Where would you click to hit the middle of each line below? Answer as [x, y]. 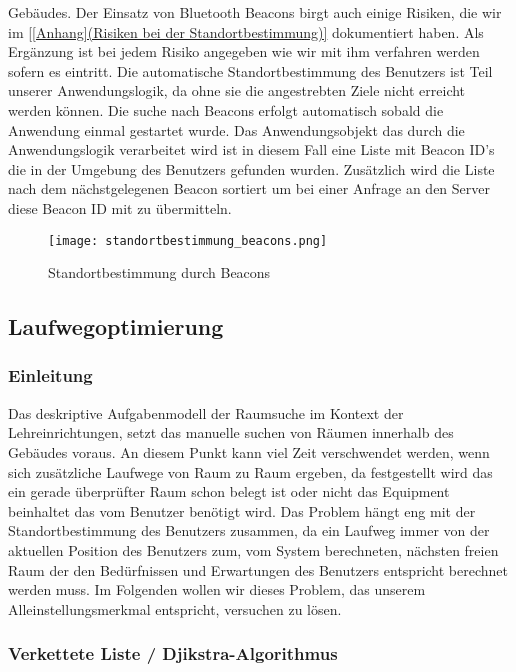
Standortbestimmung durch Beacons [159, 272]
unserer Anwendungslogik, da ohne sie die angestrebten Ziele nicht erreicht [237, 90]
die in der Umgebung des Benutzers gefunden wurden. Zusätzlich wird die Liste [251, 168]
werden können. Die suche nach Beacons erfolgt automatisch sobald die [226, 109]
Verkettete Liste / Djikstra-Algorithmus [173, 653]
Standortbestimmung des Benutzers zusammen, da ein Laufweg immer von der [249, 530]
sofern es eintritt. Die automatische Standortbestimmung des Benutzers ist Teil [250, 70]
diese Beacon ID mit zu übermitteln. [120, 207]
